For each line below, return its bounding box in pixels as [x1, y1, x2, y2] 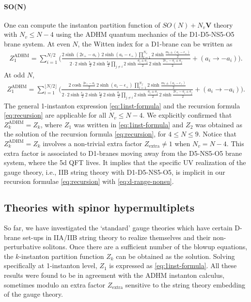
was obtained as [195, 119, 242, 129]
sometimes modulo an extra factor [4, 279, 106, 289]
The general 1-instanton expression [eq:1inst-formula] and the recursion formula [4, 100, 240, 110]
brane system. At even [4, 38, 70, 48]
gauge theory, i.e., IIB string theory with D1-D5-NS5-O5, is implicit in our [4, 166, 225, 177]
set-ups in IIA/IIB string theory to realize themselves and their [22, 232, 211, 242]
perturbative [4, 242, 41, 252]
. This [226, 138, 244, 148]
